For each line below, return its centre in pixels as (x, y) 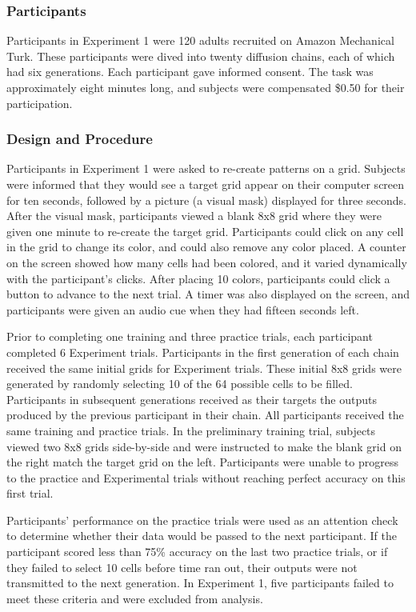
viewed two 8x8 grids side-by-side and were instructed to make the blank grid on (204, 446)
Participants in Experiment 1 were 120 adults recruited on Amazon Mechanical (200, 40)
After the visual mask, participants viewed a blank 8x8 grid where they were (194, 216)
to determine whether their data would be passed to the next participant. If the (202, 536)
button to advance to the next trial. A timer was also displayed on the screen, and (208, 294)
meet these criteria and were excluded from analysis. (135, 598)
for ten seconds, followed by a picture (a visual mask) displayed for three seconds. (207, 200)
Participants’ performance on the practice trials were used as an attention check (202, 520)
